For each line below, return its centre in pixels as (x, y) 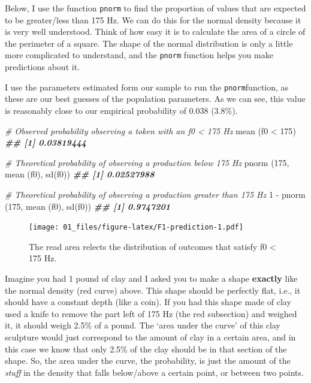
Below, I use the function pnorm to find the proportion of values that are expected (155, 8)
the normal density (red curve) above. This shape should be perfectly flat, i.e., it (153, 290)
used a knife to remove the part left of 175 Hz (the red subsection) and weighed (151, 313)
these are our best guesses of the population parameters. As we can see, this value (155, 99)
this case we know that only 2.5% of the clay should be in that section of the (146, 349)
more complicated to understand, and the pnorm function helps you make (139, 55)
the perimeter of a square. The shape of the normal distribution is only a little (149, 43)
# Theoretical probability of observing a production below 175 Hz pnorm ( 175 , (147, 162)
